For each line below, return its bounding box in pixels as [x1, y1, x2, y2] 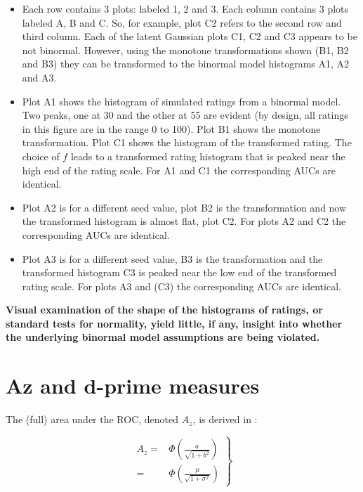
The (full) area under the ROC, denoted [6, 412, 179, 427]
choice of [22, 148, 60, 163]
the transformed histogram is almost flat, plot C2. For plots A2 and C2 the [22, 214, 346, 228]
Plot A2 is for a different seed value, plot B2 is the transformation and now [22, 200, 347, 214]
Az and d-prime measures [6, 371, 260, 400]
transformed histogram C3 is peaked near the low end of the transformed [22, 265, 337, 280]
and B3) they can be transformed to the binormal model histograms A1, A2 [22, 56, 350, 71]
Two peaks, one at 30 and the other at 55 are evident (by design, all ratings [22, 108, 348, 122]
